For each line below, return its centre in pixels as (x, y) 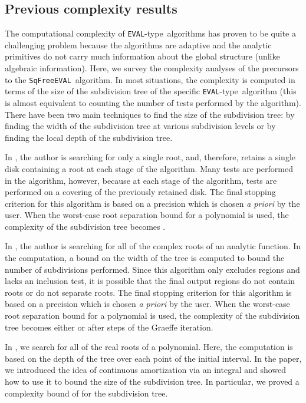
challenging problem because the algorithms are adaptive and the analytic (138, 44)
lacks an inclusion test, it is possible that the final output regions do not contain (150, 281)
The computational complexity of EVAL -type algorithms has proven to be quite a (150, 33)
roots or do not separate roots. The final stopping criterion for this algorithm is (148, 292)
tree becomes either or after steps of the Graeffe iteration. (109, 327)
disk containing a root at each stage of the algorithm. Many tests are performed (149, 168)
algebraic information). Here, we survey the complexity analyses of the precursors (152, 68)
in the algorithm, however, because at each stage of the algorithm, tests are (141, 180)
